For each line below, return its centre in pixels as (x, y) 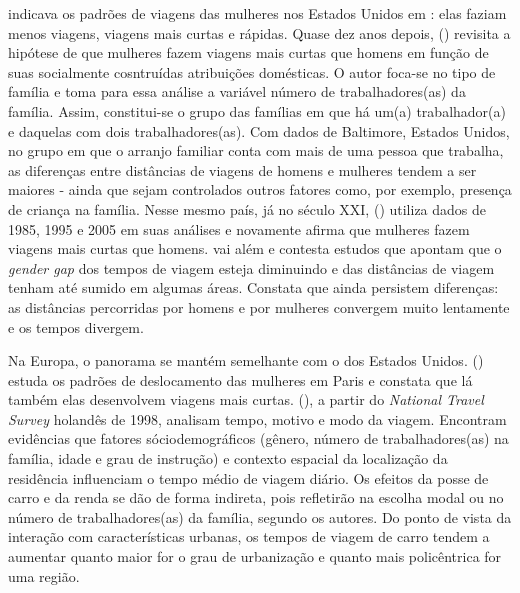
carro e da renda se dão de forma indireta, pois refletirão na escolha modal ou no (256, 497)
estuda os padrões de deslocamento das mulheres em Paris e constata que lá (240, 379)
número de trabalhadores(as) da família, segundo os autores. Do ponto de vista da (260, 516)
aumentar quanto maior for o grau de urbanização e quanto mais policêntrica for (255, 556)
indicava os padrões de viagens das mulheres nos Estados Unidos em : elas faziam (257, 13)
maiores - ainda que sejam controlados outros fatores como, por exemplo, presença (260, 189)
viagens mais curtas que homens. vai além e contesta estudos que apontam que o (255, 248)
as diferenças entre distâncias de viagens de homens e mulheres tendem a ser (242, 169)
